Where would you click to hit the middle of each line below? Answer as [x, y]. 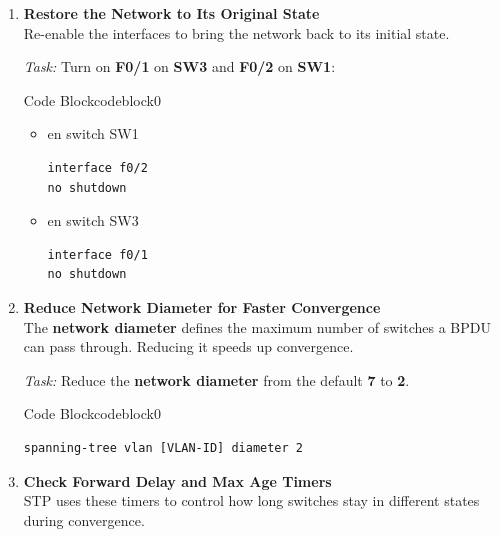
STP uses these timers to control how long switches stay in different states [251, 500]
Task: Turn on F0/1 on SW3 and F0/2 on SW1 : [179, 66]
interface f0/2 [97, 167]
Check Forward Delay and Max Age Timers [177, 480]
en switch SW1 [93, 133]
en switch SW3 [93, 220]
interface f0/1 [97, 254]
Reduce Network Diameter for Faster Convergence [202, 306]
